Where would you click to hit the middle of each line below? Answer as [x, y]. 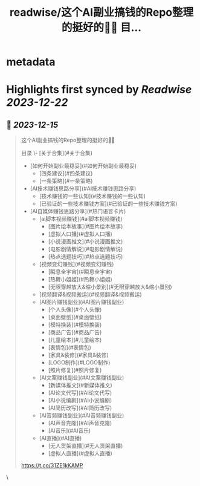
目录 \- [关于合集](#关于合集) [56, 153]
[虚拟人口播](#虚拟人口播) [80, 234]
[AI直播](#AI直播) [60, 438]
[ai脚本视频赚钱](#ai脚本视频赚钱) [81, 219]
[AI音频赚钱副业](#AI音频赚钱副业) [82, 416]
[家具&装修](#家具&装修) [78, 355]
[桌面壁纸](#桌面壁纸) [75, 317]
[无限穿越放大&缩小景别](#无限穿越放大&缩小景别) [110, 287]
